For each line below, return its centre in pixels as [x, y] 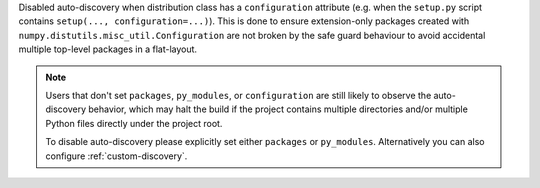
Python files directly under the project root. [134, 123]
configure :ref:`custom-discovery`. [116, 156]
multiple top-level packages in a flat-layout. [108, 49]
